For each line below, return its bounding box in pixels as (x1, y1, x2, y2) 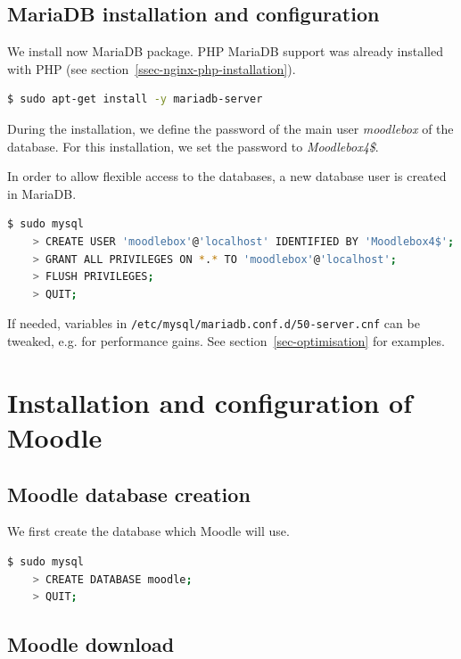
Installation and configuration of (7, 383, 413, 420)
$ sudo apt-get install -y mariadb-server (7, 93, 263, 106)
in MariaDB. (7, 184, 77, 202)
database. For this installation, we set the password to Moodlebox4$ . (7, 136, 379, 155)
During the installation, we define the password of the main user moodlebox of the (7, 119, 454, 137)
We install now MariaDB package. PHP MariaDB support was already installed (7, 42, 443, 61)
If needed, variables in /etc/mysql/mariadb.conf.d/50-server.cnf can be (7, 314, 420, 333)
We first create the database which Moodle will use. (7, 522, 290, 540)
